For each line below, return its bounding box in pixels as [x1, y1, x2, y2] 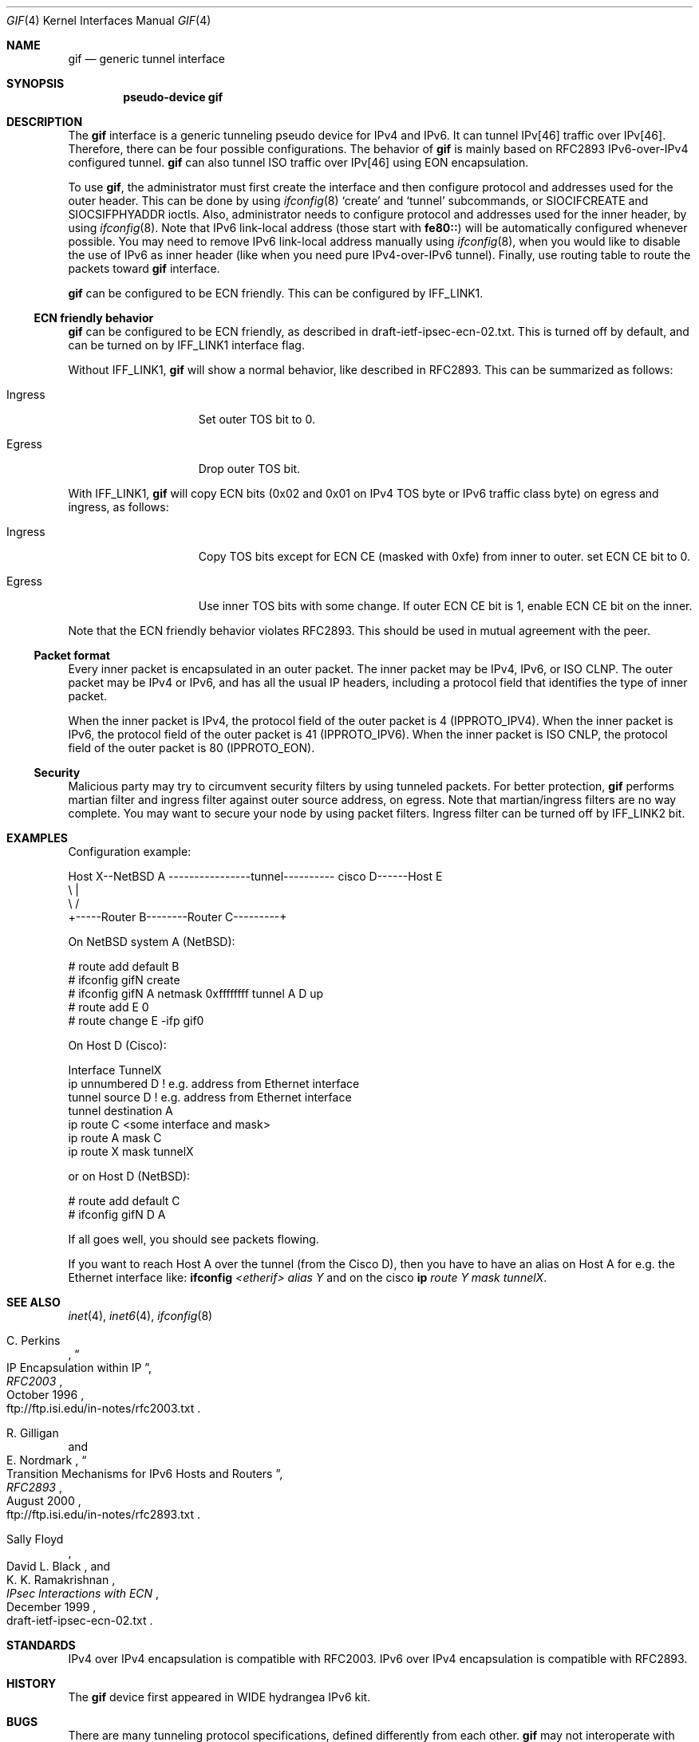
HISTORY [6, 1677, 57, 1690]
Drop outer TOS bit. [198, 462, 301, 475]
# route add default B [68, 960, 180, 973]
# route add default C [68, 1194, 180, 1208]
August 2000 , [6, 1494, 81, 1507]
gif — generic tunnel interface [68, 52, 225, 65]
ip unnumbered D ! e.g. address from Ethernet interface [68, 1077, 360, 1090]
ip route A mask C [68, 1131, 162, 1145]
